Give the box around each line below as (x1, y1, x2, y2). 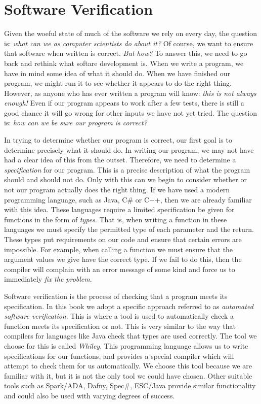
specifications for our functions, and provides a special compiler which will (4, 350, 234, 361)
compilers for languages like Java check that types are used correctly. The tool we (4, 330, 257, 341)
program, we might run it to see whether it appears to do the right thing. (4, 78, 232, 88)
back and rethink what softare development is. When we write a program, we (4, 57, 244, 68)
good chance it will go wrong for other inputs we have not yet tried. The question (4, 107, 257, 118)
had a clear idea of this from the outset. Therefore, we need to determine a (4, 154, 236, 165)
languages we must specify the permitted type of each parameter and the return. (4, 224, 254, 234)
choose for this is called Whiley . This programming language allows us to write (4, 340, 248, 351)
